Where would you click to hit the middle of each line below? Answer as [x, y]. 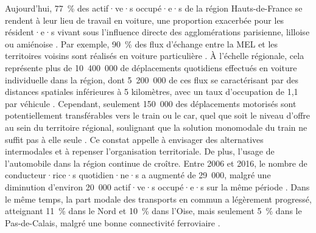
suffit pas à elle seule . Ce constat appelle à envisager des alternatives [134, 139]
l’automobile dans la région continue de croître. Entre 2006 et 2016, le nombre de [156, 163]
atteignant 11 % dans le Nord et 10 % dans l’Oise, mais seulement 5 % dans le [153, 211]
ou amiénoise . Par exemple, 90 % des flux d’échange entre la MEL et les [142, 43]
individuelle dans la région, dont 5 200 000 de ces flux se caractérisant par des [152, 79]
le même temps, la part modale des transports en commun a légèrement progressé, [158, 199]
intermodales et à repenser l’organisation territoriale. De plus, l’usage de [140, 151]
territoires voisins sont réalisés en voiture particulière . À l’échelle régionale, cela [155, 56]
